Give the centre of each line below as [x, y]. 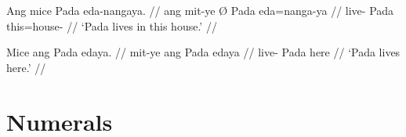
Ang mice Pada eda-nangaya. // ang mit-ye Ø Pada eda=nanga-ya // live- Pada [200, 10]
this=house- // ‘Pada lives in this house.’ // [112, 25]
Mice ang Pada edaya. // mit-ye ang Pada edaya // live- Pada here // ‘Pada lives [203, 52]
